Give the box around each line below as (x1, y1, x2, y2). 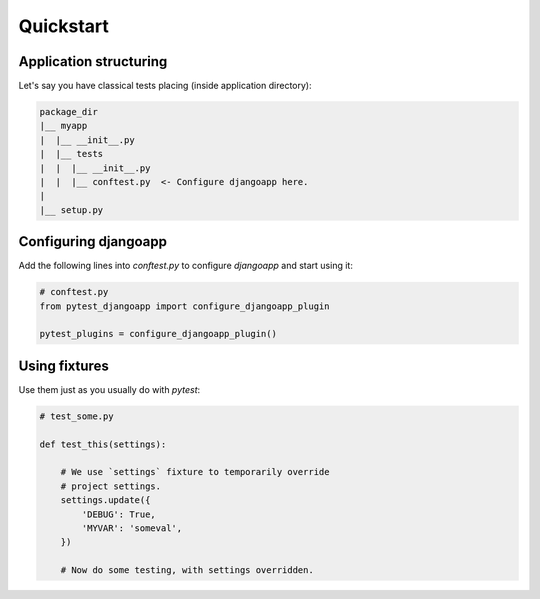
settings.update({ (60, 495, 151, 506)
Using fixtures (18, 357, 109, 374)
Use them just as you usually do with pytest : (18, 383, 201, 395)
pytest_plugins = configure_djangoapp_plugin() (39, 328, 277, 340)
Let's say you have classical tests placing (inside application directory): (18, 80, 312, 92)
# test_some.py (39, 410, 114, 422)
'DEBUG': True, (81, 508, 157, 520)
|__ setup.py (39, 204, 104, 215)
